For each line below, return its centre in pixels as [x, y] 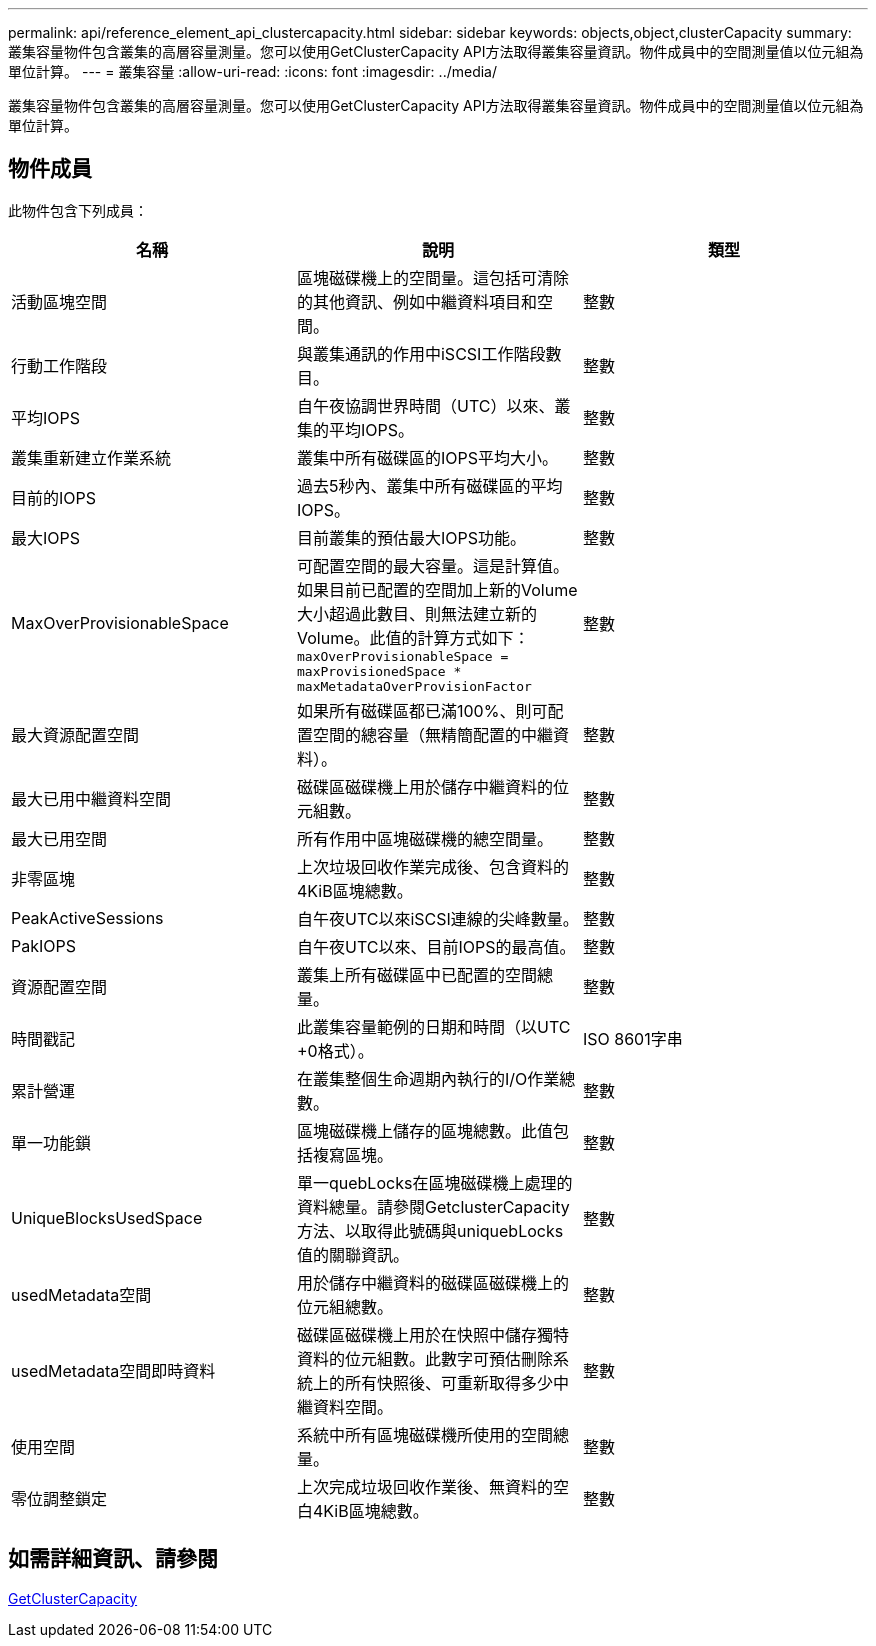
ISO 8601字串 [632, 1038]
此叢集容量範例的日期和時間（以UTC [433, 1026]
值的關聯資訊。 [352, 1254]
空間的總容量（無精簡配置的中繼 [432, 734]
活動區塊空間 [59, 301]
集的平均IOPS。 [355, 429]
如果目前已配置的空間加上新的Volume [437, 589]
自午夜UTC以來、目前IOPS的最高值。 [436, 946]
